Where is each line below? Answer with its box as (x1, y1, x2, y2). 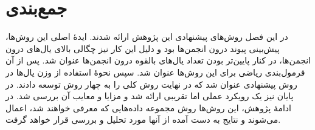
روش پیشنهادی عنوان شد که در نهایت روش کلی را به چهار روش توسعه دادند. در (5, 77, 297, 90)
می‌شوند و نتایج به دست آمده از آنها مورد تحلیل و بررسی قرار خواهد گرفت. (5, 113, 281, 126)
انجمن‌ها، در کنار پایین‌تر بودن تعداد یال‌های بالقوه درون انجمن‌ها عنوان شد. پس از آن (5, 54, 311, 67)
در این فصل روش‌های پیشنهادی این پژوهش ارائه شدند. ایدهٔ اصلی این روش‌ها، (5, 30, 288, 43)
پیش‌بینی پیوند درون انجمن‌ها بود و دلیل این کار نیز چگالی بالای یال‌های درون (5, 42, 280, 54)
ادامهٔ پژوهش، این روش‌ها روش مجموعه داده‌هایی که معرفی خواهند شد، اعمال (5, 101, 291, 114)
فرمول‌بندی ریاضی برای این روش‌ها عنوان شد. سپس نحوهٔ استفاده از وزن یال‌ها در (5, 65, 305, 78)
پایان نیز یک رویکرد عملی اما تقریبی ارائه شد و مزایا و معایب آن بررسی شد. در (5, 89, 294, 102)
